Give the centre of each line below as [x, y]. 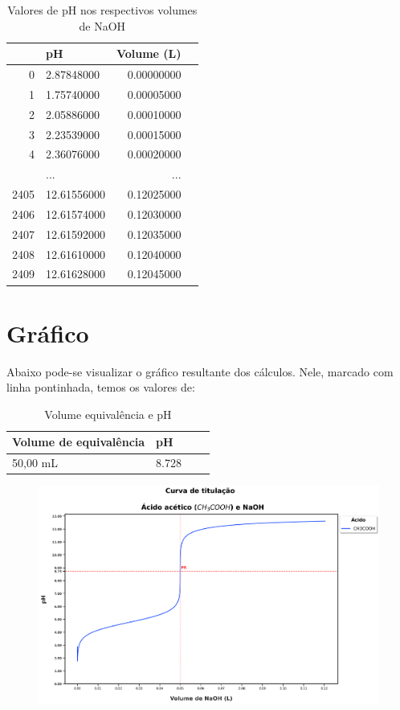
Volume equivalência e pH [108, 414]
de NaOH [102, 25]
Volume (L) [149, 53]
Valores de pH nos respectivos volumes [102, 10]
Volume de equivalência [79, 442]
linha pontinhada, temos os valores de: [101, 387]
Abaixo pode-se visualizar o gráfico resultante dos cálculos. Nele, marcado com [200, 371]
